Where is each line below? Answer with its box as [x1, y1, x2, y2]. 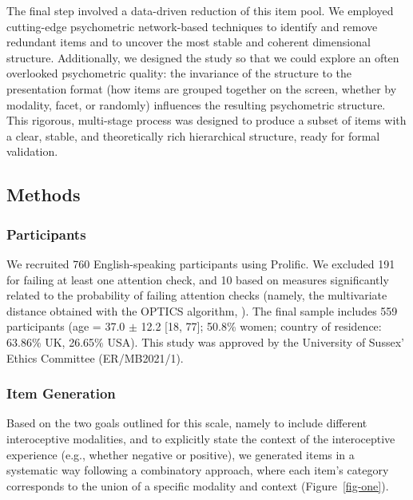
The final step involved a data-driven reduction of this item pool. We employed [6, 2, 394, 18]
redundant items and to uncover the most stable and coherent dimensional [6, 34, 371, 50]
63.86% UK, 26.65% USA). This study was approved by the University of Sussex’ [6, 333, 404, 350]
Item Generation [6, 383, 116, 403]
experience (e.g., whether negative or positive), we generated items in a [6, 446, 355, 462]
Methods [6, 182, 81, 207]
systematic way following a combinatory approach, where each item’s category [6, 462, 389, 478]
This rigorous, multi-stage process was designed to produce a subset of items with [6, 112, 407, 129]
